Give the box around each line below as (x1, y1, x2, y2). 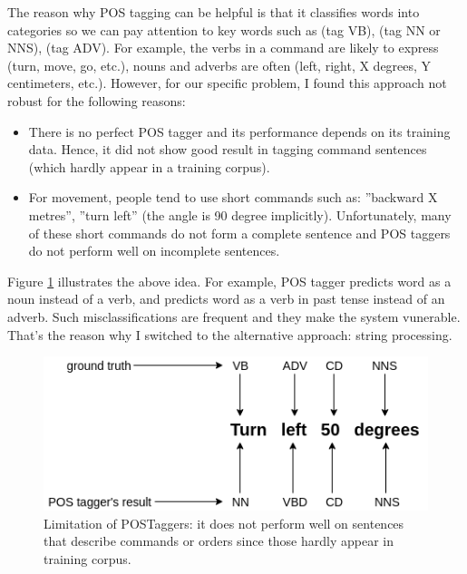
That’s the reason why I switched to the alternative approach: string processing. (7, 325, 452, 344)
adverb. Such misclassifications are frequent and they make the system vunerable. (7, 306, 461, 326)
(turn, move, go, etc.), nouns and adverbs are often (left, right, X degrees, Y (7, 55, 432, 74)
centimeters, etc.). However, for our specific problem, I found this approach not (7, 73, 447, 92)
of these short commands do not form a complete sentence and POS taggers (28, 223, 451, 242)
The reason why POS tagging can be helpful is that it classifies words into (7, 3, 420, 21)
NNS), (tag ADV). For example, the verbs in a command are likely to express (7, 38, 439, 57)
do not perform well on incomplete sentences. (28, 241, 280, 260)
